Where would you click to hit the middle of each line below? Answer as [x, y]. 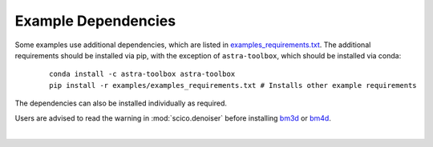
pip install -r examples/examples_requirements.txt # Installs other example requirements [233, 85]
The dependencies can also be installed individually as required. [121, 103]
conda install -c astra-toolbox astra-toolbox [142, 74]
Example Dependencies [95, 21]
